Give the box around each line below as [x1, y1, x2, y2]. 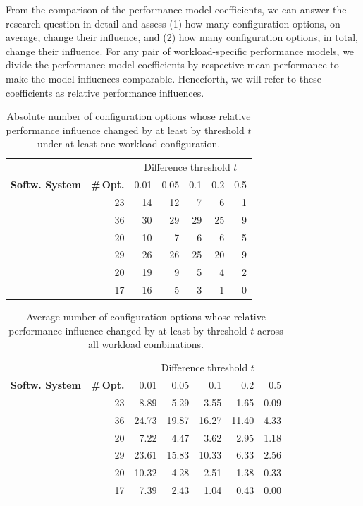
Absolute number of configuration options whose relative [6, 109, 251, 124]
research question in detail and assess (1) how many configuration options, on [6, 16, 340, 30]
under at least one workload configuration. [37, 136, 221, 151]
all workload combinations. [88, 337, 204, 351]
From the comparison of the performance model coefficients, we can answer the [6, 2, 347, 16]
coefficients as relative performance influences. [6, 85, 204, 100]
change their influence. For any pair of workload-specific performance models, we [6, 43, 355, 58]
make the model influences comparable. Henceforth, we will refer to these [6, 71, 321, 85]
